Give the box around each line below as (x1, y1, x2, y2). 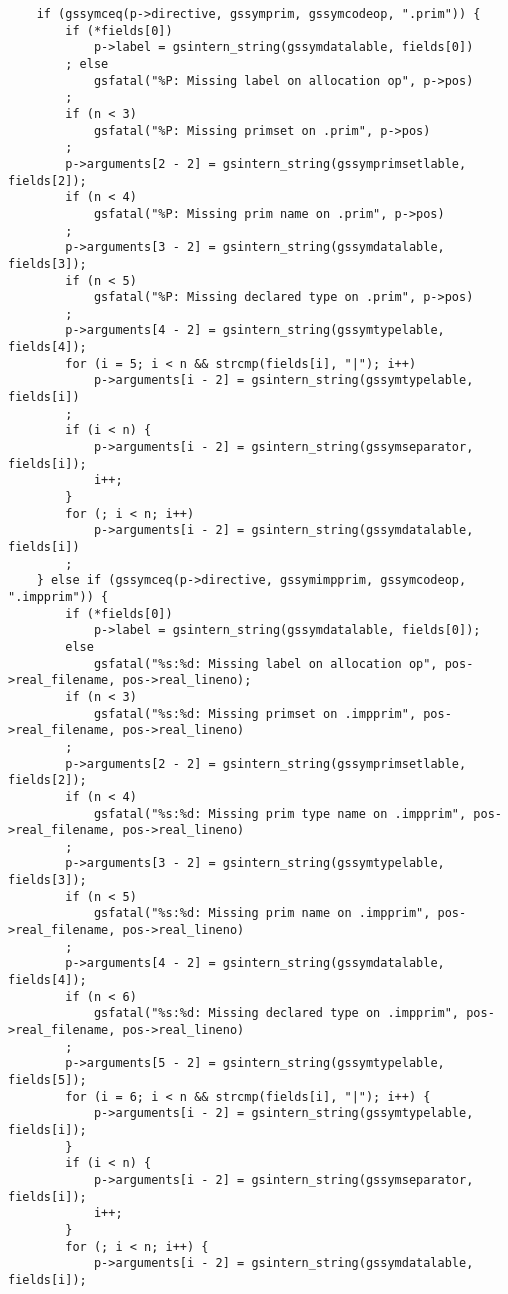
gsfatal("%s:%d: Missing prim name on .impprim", (93, 906, 431, 921)
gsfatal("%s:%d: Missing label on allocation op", (93, 656, 438, 671)
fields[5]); (8, 1073, 87, 1087)
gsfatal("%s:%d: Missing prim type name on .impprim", (93, 806, 467, 821)
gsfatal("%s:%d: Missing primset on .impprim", (93, 706, 417, 721)
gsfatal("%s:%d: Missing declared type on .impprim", (93, 1006, 460, 1021)
